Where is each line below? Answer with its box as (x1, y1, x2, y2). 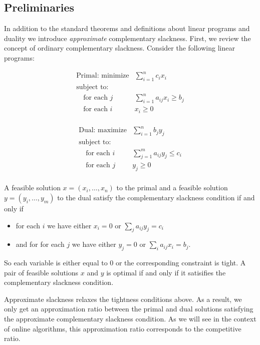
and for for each (16, 239, 65, 249)
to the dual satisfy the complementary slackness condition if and (57, 192, 255, 202)
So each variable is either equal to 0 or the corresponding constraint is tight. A (4, 257, 246, 268)
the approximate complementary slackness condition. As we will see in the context (4, 313, 256, 324)
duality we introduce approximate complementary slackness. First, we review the (4, 33, 251, 43)
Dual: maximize (79, 127, 127, 134)
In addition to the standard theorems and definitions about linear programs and (4, 23, 250, 34)
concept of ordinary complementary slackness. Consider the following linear (4, 43, 235, 53)
